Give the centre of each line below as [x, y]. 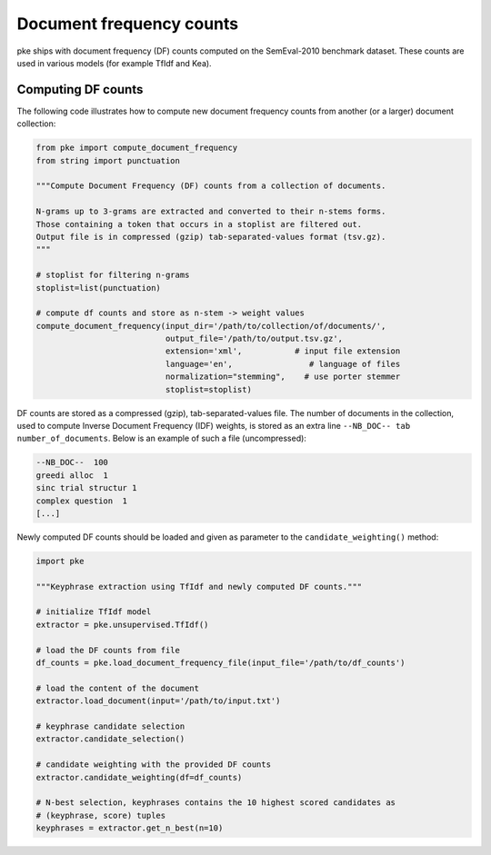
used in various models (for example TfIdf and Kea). [115, 63]
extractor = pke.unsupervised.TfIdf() [122, 624]
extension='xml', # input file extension [283, 351]
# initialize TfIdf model [94, 612]
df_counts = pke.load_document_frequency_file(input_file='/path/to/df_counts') [220, 663]
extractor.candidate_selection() [110, 739]
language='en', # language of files [283, 364]
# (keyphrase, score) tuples [101, 815]
